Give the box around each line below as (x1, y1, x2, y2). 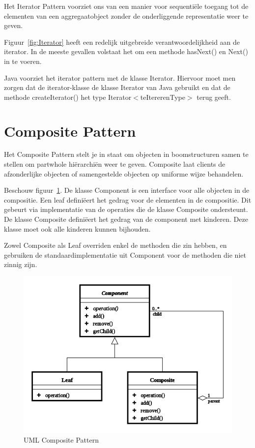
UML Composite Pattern (24, 434, 99, 445)
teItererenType (140, 91, 185, 102)
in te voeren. (4, 56, 42, 66)
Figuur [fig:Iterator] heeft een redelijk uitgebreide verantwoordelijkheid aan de (4, 36, 240, 47)
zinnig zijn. (4, 259, 37, 269)
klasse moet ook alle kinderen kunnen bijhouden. (4, 223, 151, 234)
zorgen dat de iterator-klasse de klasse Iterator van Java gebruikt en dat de (4, 82, 230, 92)
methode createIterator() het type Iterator (4, 91, 132, 102)
